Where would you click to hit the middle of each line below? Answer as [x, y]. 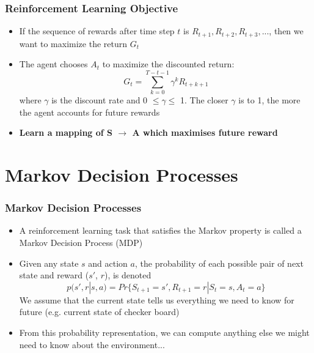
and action [108, 263]
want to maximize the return [73, 43]
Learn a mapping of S [66, 132]
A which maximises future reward [205, 132]
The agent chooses [53, 64]
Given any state [49, 263]
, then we [286, 31]
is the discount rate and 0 [100, 99]
